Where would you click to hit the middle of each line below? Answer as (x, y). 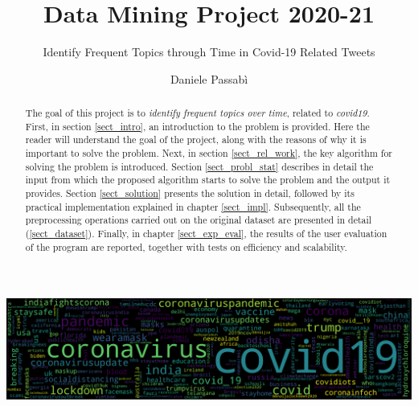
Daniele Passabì (209, 78)
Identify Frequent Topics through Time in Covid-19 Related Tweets (209, 52)
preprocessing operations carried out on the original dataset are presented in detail (199, 220)
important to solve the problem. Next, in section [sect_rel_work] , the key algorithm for (209, 153)
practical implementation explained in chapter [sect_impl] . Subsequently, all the (193, 206)
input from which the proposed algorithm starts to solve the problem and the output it (208, 180)
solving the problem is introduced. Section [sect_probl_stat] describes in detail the (199, 166)
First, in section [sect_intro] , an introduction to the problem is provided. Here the (197, 126)
